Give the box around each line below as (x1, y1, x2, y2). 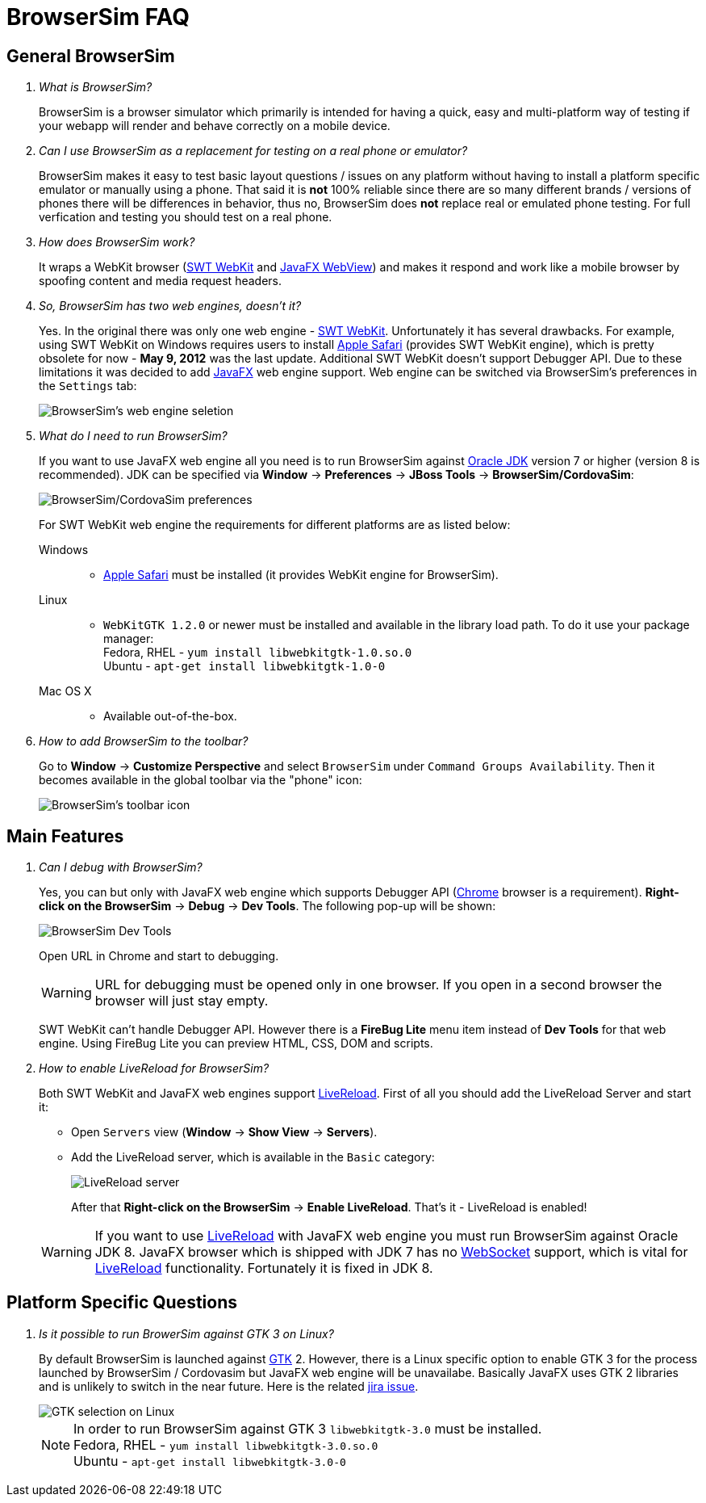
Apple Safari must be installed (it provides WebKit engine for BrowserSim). (103, 568, 499, 582)
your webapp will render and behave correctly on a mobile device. (39, 119, 391, 133)
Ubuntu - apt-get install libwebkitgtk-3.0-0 (73, 1452, 346, 1469)
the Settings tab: (39, 379, 137, 393)
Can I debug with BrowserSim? (39, 860, 203, 875)
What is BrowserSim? (39, 80, 152, 94)
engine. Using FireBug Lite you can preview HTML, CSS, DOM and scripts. (39, 1036, 433, 1051)
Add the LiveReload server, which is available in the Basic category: (71, 1150, 435, 1165)
